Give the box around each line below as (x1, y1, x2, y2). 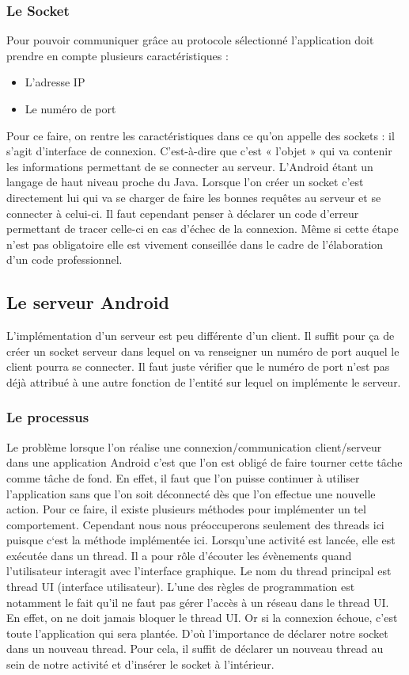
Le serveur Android (6, 290, 169, 315)
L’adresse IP (25, 74, 85, 90)
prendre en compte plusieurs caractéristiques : (6, 47, 229, 63)
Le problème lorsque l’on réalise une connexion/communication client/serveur (6, 438, 382, 455)
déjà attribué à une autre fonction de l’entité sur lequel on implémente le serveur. (6, 373, 401, 390)
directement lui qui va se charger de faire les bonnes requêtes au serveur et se (6, 189, 381, 205)
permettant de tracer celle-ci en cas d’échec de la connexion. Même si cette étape (6, 220, 399, 237)
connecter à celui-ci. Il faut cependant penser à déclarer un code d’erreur (6, 204, 359, 221)
